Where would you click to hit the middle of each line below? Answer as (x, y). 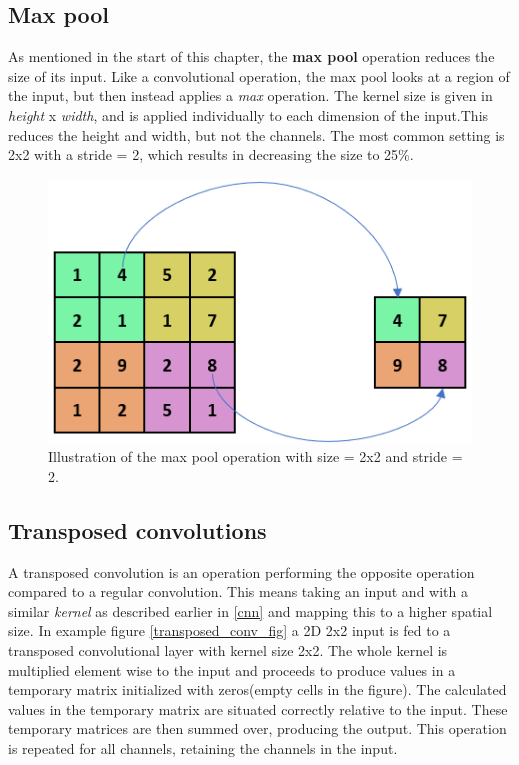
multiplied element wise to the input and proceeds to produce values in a (232, 669)
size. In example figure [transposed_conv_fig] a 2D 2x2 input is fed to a (229, 630)
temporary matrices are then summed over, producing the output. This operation (257, 728)
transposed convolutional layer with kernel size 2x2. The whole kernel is (228, 650)
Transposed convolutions (137, 529)
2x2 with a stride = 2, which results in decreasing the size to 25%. (211, 154)
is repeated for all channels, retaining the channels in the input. (203, 748)
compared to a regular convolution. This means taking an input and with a (238, 591)
